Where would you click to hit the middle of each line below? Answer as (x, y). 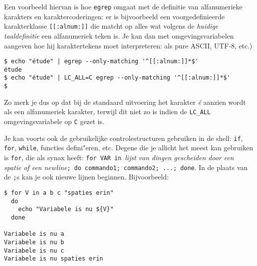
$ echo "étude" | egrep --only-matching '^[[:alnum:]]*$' (101, 62)
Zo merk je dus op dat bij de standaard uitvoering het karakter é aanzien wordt (125, 102)
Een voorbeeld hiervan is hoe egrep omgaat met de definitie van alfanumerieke (123, 6)
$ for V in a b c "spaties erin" (59, 193)
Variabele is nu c (34, 250)
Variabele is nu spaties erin (54, 259)
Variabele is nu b (34, 242)
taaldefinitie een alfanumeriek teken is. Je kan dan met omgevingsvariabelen (119, 35)
